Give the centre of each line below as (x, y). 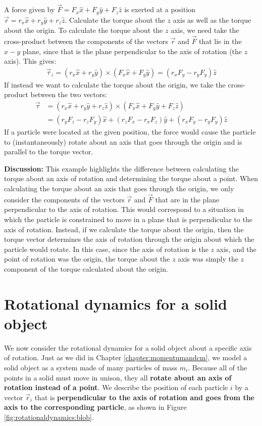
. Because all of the (218, 368)
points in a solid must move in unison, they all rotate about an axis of (118, 377)
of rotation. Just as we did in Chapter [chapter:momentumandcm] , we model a (126, 357)
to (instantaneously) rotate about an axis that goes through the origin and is (123, 141)
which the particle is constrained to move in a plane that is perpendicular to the (128, 219)
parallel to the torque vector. (49, 152)
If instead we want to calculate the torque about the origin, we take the (115, 84)
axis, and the (236, 249)
